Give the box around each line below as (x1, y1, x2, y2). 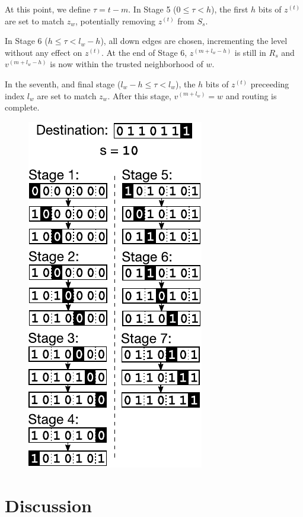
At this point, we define (5, 3, 91, 15)
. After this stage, (107, 89, 171, 102)
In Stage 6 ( (5, 34, 48, 47)
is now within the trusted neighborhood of (50, 58, 203, 70)
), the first (211, 3, 248, 15)
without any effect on (5, 46, 82, 58)
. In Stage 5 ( (128, 3, 177, 15)
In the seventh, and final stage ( (5, 77, 121, 90)
